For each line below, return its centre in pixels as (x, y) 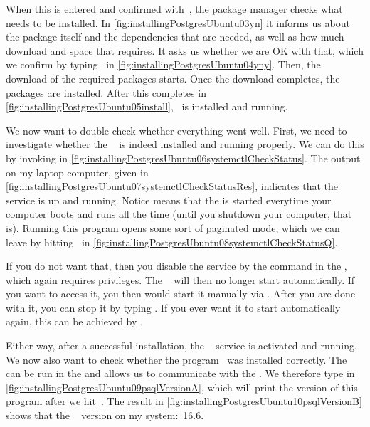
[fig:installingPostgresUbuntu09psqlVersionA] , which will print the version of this (182, 387)
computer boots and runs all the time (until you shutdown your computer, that (179, 214)
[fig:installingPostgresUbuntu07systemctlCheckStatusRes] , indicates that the (172, 186)
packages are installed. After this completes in (106, 92)
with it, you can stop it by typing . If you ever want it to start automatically (173, 307)
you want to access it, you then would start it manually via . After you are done (181, 294)
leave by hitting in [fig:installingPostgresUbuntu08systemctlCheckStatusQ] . (172, 242)
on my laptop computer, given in (77, 172)
